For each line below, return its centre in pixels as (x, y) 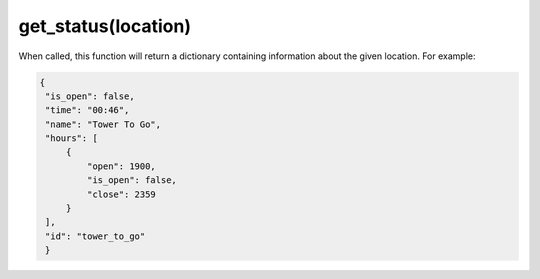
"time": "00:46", (87, 110)
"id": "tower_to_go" (95, 236)
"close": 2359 (121, 194)
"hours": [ (72, 138)
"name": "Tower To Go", (103, 124)
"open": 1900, (121, 166)
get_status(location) (105, 26)
